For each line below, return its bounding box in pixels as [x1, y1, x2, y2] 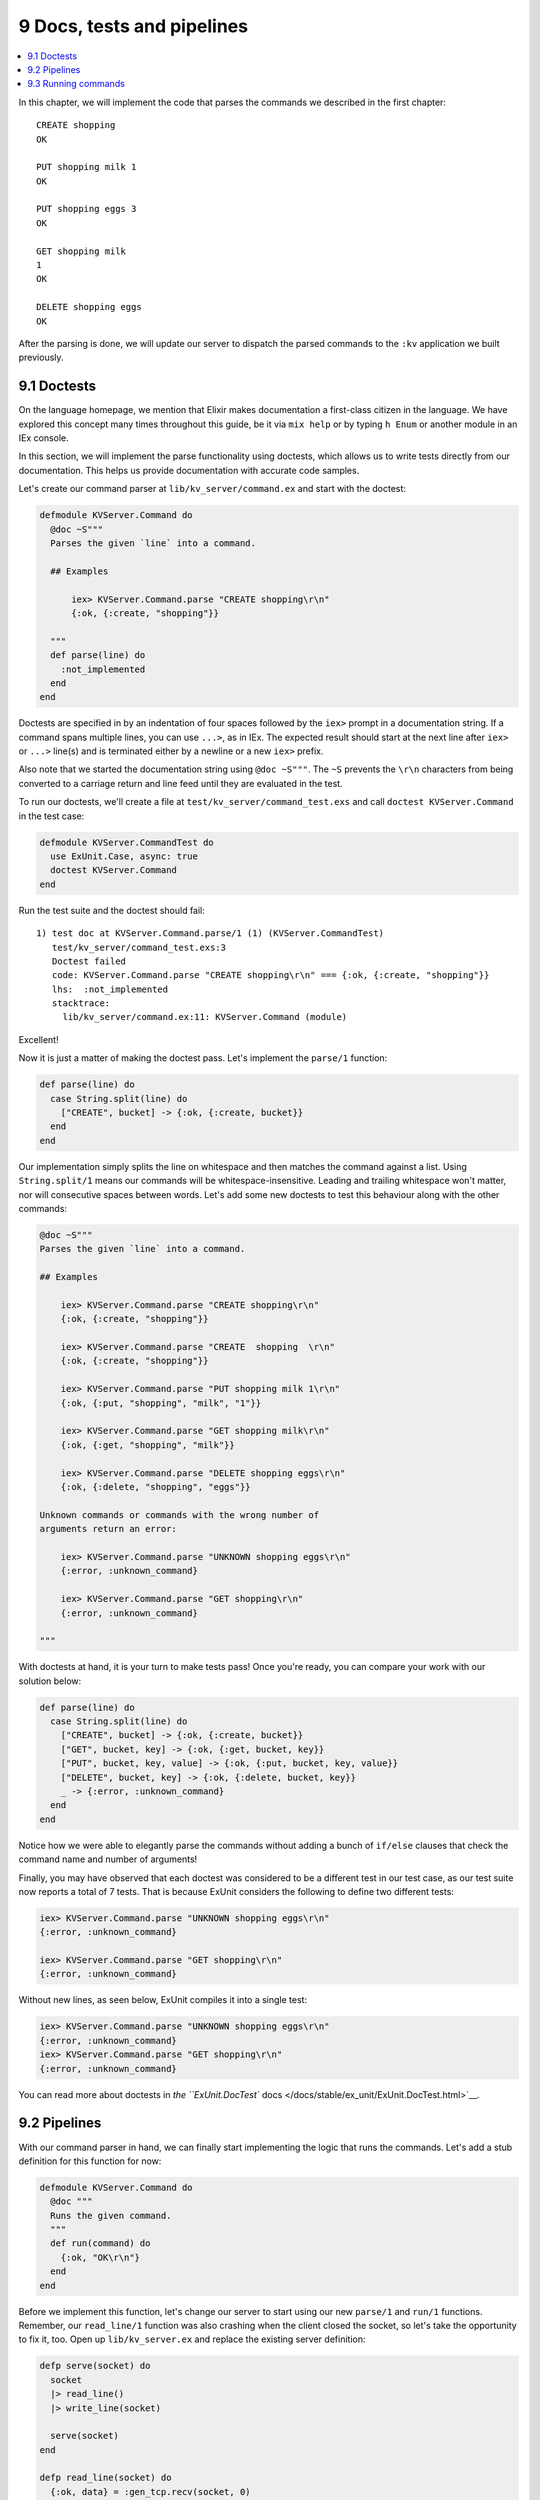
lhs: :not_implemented [51, 983, 169, 995]
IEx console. [18, 432, 69, 444]
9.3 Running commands [27, 78, 125, 90]
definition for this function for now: [18, 2155, 162, 2167]
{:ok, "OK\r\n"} [60, 2251, 140, 2263]
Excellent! [18, 1033, 59, 1045]
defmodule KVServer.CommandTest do [39, 836, 214, 848]
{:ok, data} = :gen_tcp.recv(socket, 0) [50, 2486, 251, 2497]
